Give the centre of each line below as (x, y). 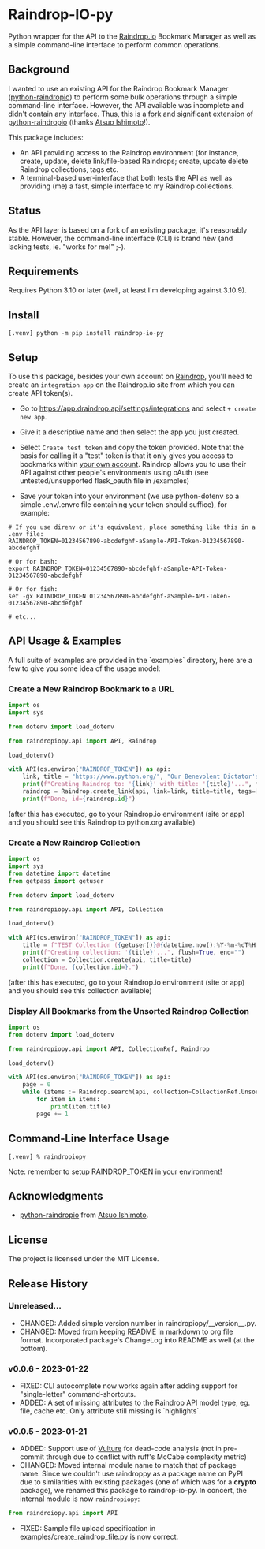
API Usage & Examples (65, 641)
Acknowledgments (56, 1196)
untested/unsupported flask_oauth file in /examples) (105, 481)
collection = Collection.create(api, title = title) (107, 959)
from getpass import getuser (56, 881)
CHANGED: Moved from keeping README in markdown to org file (126, 1331)
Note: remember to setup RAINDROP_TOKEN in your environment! (115, 1171)
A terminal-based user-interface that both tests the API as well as (126, 177)
